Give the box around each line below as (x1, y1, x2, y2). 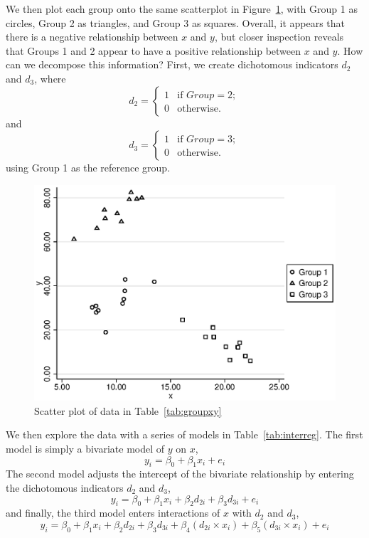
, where (34, 70, 66, 85)
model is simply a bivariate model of (6, 441, 165, 456)
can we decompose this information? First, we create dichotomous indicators (6, 57, 338, 72)
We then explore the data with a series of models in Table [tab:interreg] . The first (6, 427, 363, 442)
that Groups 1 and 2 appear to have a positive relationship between (6, 43, 301, 58)
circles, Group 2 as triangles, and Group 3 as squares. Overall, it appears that (6, 15, 346, 30)
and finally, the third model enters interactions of (6, 505, 220, 520)
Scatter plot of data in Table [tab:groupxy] (34, 403, 222, 418)
